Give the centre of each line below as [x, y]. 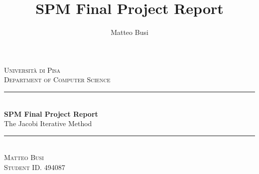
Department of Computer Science [57, 80]
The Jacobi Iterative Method [48, 123]
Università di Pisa [32, 70]
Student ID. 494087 [35, 167]
